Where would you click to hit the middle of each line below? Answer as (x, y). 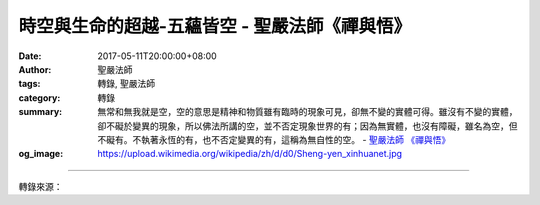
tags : (29, 84)
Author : (35, 69)
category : (39, 97)
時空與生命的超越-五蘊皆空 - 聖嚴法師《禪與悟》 (215, 26)
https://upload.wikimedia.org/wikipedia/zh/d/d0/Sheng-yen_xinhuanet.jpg (250, 154)
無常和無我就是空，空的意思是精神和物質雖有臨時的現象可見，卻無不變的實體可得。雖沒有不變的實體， (307, 112)
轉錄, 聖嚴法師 (126, 84)
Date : (30, 56)
